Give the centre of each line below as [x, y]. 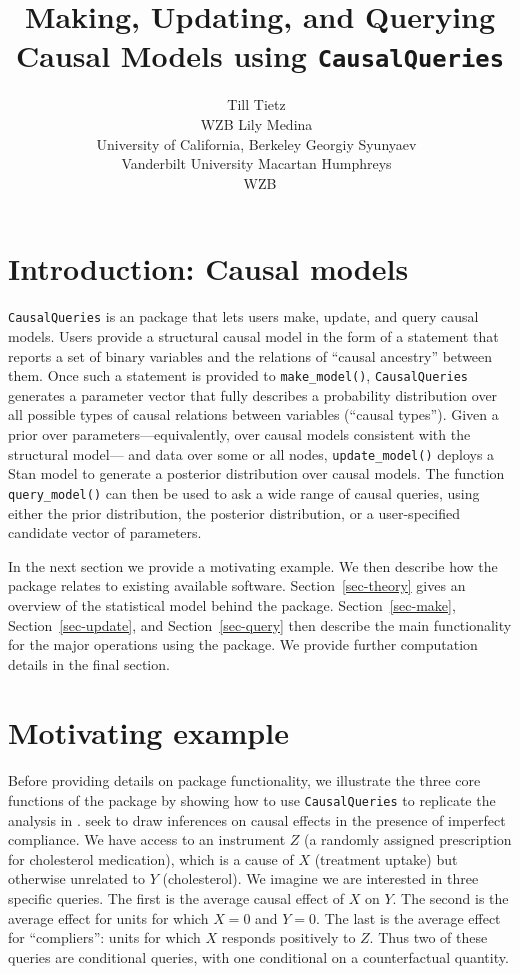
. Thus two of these [428, 937]
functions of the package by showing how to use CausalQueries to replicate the [252, 800]
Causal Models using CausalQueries [260, 55]
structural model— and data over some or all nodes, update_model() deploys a [251, 453]
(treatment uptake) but [386, 858]
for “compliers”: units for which [104, 937]
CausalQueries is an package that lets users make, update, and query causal [243, 316]
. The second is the [450, 898]
